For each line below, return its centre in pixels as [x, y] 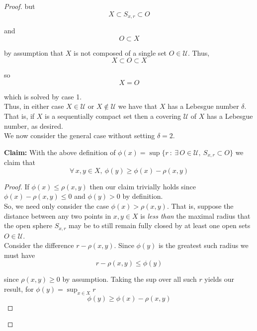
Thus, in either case [34, 106]
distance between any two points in [58, 215]
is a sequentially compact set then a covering [113, 116]
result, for [19, 289]
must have [20, 255]
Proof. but [20, 6]
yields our [219, 279]
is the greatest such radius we [203, 245]
